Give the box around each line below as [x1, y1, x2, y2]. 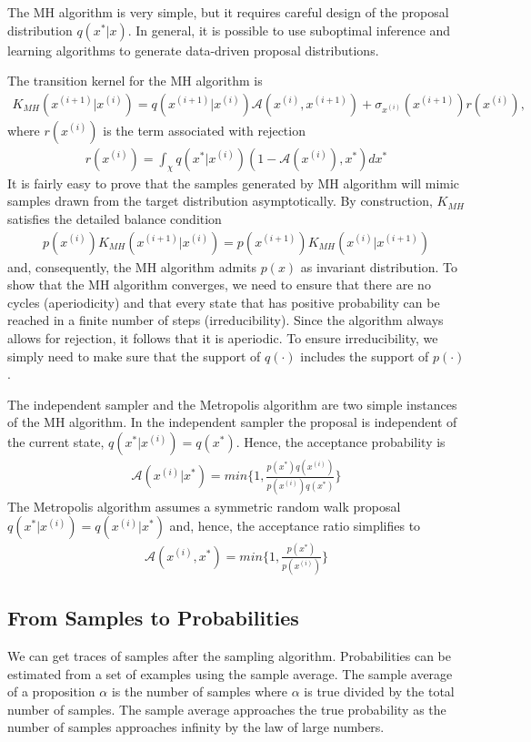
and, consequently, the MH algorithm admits [7, 257, 256, 276]
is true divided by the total [304, 682, 455, 701]
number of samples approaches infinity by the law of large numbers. [7, 717, 385, 737]
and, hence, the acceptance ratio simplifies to [169, 516, 421, 535]
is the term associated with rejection [103, 120, 306, 139]
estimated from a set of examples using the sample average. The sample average [7, 664, 453, 683]
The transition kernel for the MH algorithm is [7, 71, 263, 90]
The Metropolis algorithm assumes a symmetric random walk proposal [7, 496, 401, 515]
